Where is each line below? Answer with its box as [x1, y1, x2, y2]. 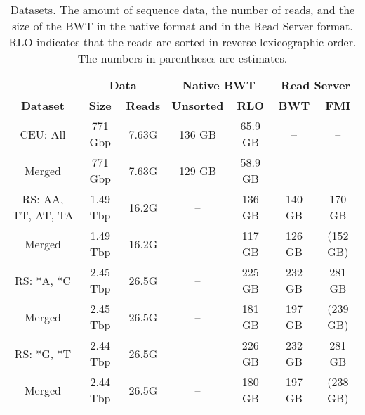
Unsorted [171, 97, 224, 113]
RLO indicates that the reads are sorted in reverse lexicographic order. [8, 34, 357, 50]
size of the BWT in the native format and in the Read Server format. [12, 18, 353, 34]
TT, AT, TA [12, 207, 74, 223]
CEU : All [20, 125, 66, 142]
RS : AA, [22, 191, 64, 207]
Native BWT [182, 77, 255, 93]
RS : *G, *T [14, 345, 72, 362]
